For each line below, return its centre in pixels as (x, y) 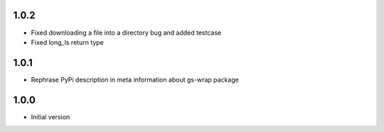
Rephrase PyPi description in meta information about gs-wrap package (135, 79)
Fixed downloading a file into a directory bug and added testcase (126, 33)
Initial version (50, 116)
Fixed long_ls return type (68, 42)
